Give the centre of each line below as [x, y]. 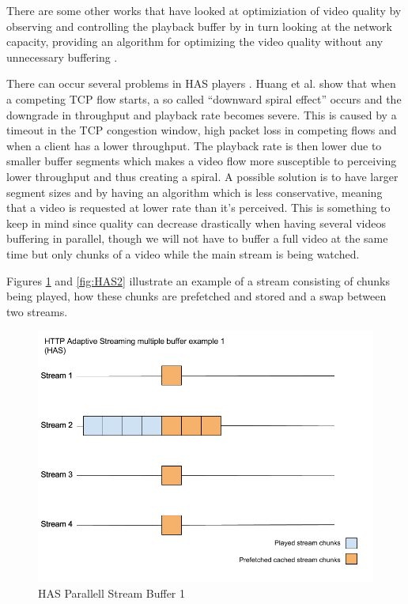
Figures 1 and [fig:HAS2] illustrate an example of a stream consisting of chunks [198, 280]
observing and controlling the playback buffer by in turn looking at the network [199, 26]
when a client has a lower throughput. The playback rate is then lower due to [194, 145]
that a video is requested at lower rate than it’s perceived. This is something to [198, 208]
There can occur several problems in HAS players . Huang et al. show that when [201, 83]
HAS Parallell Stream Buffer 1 [112, 593]
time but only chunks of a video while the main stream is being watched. [183, 253]
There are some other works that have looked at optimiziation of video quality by [204, 10]
